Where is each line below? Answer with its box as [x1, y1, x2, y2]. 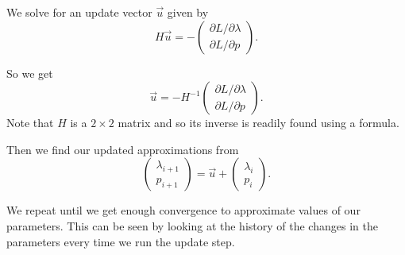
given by [167, 4, 209, 20]
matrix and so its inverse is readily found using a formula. [118, 114, 399, 131]
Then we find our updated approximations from [6, 141, 239, 157]
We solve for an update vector [6, 4, 152, 20]
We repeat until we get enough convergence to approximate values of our [6, 202, 361, 218]
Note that [6, 114, 54, 131]
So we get [6, 64, 53, 81]
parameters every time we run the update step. [6, 233, 235, 249]
